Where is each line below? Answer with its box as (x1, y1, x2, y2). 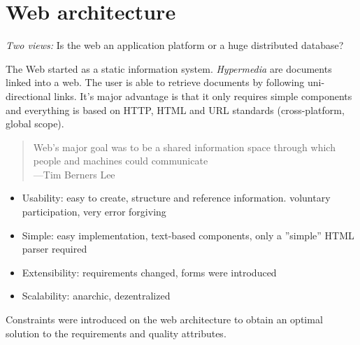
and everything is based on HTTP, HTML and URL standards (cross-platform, (6, 102, 345, 117)
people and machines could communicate (33, 153, 208, 168)
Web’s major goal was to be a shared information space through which (33, 139, 336, 154)
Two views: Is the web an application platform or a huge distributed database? (6, 38, 344, 52)
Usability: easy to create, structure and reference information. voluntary (22, 190, 331, 205)
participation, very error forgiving (22, 204, 166, 219)
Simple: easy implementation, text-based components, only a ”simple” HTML (22, 227, 354, 242)
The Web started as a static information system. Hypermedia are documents (6, 61, 332, 76)
